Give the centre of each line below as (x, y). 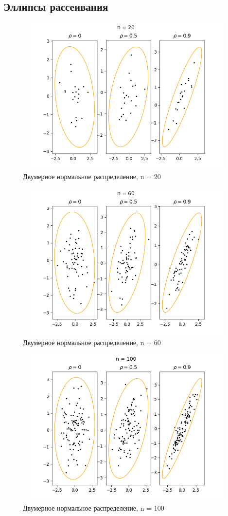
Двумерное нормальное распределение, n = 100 (94, 508)
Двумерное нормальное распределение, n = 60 (92, 342)
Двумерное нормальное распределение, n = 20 (92, 176)
